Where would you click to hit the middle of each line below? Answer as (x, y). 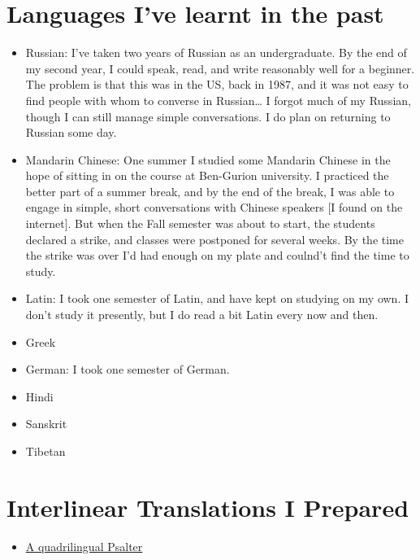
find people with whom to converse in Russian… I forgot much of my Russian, (218, 100)
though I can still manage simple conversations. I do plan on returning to (208, 116)
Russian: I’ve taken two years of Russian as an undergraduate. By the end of (216, 52)
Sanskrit (46, 424)
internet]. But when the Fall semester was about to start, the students (200, 223)
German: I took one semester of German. (128, 369)
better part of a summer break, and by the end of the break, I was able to (210, 191)
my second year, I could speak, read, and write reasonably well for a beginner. (220, 68)
